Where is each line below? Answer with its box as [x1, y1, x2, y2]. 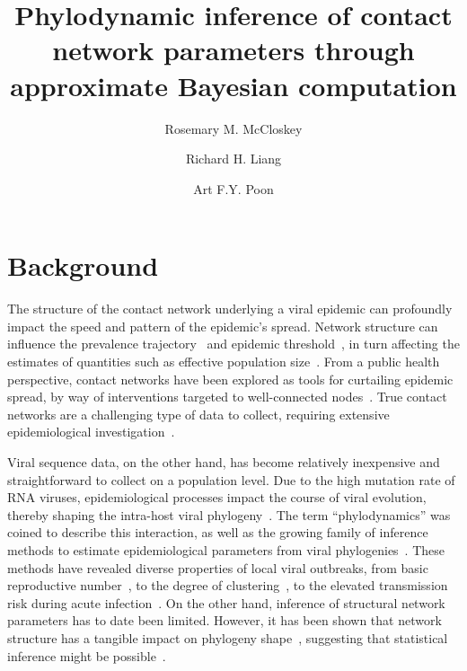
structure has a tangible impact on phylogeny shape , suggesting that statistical [7, 628, 448, 647]
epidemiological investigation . [7, 422, 175, 441]
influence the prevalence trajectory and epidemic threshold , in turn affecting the [7, 334, 460, 353]
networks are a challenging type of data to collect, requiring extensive [7, 404, 390, 423]
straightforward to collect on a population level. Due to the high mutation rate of [7, 470, 455, 489]
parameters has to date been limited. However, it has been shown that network [7, 611, 442, 630]
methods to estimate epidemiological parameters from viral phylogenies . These [7, 540, 445, 559]
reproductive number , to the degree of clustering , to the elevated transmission [7, 576, 448, 595]
